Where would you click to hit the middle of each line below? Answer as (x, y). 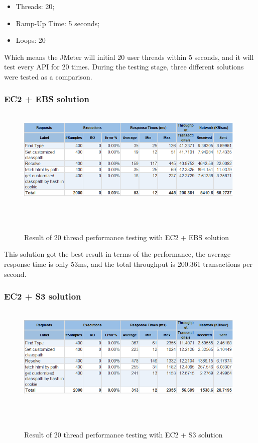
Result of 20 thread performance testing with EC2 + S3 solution (123, 434)
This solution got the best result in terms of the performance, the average (117, 254)
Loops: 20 (31, 40)
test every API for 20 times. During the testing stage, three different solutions (124, 67)
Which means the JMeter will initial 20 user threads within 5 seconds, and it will (129, 57)
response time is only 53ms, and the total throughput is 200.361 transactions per (128, 264)
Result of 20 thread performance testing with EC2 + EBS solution (126, 237)
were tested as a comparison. (48, 76)
